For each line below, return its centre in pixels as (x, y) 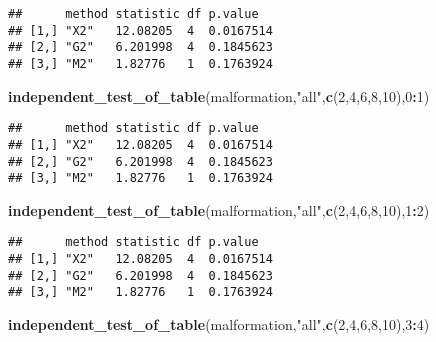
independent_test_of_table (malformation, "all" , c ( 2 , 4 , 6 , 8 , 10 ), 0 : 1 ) (219, 95)
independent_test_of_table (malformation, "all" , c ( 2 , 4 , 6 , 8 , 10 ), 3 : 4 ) (219, 324)
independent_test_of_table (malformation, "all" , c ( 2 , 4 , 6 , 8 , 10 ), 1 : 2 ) (219, 209)
